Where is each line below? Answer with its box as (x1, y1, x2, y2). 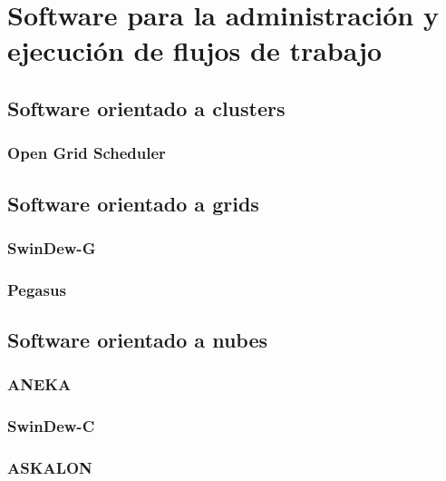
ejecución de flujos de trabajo (7, 32, 383, 69)
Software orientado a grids (7, 189, 259, 217)
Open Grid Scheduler (7, 142, 166, 164)
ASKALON (7, 456, 92, 479)
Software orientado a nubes (7, 326, 268, 354)
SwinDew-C (7, 415, 95, 437)
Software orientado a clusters (7, 93, 286, 122)
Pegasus (7, 278, 66, 300)
